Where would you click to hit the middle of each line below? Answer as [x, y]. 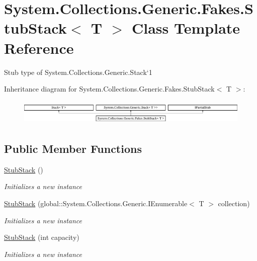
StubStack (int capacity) [42, 237]
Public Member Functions [73, 149]
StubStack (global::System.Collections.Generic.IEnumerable [96, 203]
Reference [39, 48]
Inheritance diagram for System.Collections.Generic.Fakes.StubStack [109, 89]
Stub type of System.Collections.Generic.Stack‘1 [78, 72]
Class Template [186, 28]
